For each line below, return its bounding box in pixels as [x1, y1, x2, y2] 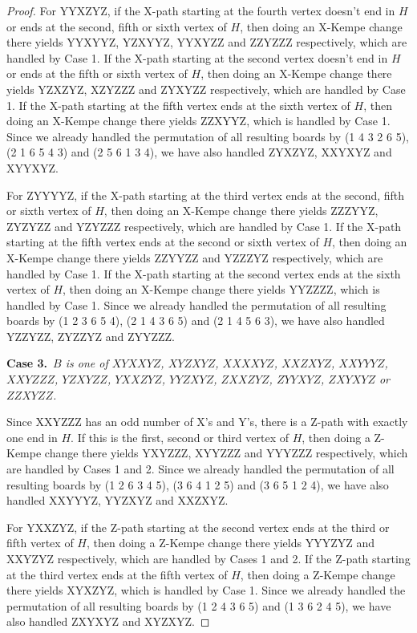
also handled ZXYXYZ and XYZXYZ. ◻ [6, 613, 210, 630]
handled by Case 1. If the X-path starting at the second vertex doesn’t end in [6, 49, 388, 66]
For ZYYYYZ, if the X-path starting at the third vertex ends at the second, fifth [6, 186, 405, 203]
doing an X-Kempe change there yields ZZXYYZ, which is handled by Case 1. [6, 112, 391, 129]
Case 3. [6, 355, 48, 371]
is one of [65, 355, 108, 371]
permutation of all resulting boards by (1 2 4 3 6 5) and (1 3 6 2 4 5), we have [6, 597, 391, 614]
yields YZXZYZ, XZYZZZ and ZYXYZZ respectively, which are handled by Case [6, 80, 406, 97]
